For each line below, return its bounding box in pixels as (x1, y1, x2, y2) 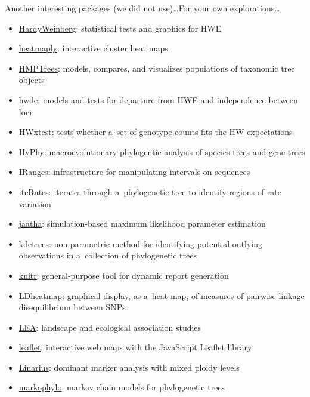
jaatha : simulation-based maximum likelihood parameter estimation (18, 217, 266, 230)
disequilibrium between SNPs (18, 301, 126, 313)
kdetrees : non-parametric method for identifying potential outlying (18, 237, 263, 250)
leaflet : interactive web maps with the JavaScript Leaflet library (18, 341, 252, 353)
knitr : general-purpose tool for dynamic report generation (18, 269, 229, 281)
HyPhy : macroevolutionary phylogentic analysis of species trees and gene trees (18, 145, 305, 158)
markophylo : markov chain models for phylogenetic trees (18, 381, 225, 393)
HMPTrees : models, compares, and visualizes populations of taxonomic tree (18, 61, 295, 74)
